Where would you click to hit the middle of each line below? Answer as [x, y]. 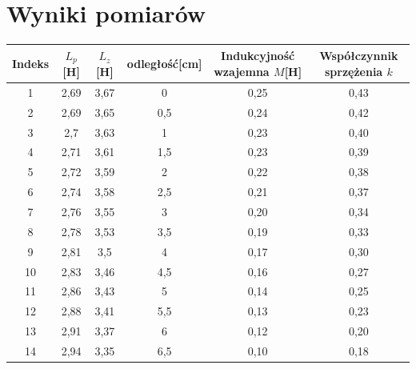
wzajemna [242, 71]
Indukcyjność [258, 56]
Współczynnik [359, 56]
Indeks [31, 63]
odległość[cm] [164, 63]
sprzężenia [354, 71]
